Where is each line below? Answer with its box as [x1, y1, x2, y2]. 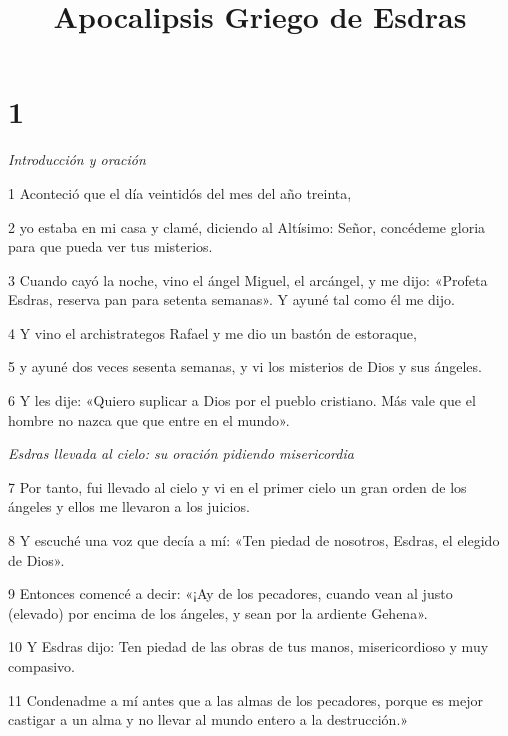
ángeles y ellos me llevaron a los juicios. [8, 496, 250, 517]
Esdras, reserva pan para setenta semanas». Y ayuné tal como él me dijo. [8, 289, 455, 310]
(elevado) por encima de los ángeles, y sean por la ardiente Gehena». [8, 602, 428, 623]
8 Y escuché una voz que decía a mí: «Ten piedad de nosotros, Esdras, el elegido [8, 530, 500, 551]
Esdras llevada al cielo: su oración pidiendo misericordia [8, 443, 354, 464]
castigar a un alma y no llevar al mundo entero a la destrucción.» [8, 709, 409, 730]
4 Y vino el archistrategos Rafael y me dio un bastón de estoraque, [8, 322, 417, 343]
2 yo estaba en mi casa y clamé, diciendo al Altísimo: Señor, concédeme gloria [8, 216, 486, 237]
